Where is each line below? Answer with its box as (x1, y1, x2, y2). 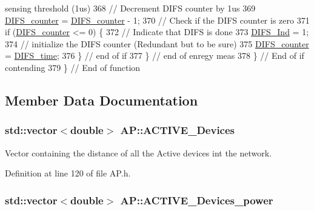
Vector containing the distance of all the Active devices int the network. (5, 146, 272, 159)
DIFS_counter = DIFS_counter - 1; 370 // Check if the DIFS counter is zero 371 (5, 13, 310, 26)
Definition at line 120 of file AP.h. (5, 167, 131, 179)
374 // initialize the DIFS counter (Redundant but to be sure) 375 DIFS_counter (5, 37, 309, 50)
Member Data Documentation (5, 90, 198, 109)
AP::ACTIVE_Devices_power (120, 192, 273, 207)
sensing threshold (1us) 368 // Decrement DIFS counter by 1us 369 (5, 2, 256, 14)
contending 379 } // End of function (5, 61, 141, 73)
